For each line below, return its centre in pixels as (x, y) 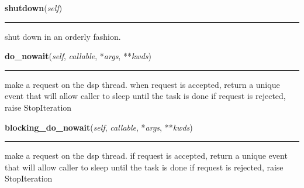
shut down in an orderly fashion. (63, 36)
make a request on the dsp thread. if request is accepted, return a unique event (146, 155)
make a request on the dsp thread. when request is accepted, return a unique (142, 84)
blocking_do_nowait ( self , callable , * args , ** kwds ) (99, 127)
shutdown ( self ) (34, 8)
